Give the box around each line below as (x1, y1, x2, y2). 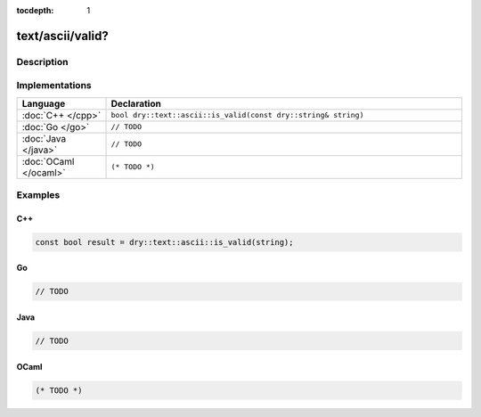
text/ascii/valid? (16, 28, 109, 44)
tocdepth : (16, 5, 54, 15)
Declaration (110, 97, 162, 110)
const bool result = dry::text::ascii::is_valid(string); (35, 237, 294, 247)
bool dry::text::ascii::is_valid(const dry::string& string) (110, 110, 364, 120)
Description (16, 55, 69, 68)
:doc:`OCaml (21, 155, 75, 168)
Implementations (16, 79, 93, 92)
